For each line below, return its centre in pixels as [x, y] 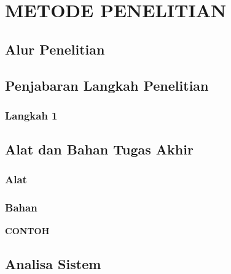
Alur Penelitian [55, 49]
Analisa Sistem [53, 263]
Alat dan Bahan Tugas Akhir [99, 149]
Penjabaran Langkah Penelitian [107, 85]
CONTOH [27, 230]
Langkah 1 [31, 115]
